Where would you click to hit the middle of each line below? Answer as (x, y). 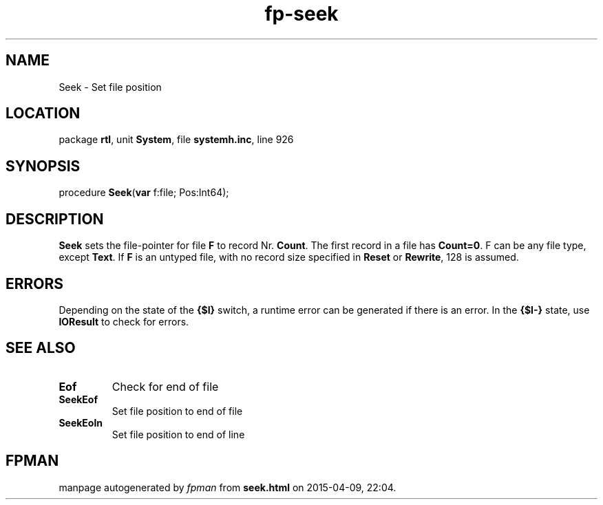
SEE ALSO (41, 348)
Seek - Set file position (110, 87)
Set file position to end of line (178, 434)
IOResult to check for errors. (124, 321)
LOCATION (43, 114)
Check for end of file (165, 386)
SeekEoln (81, 422)
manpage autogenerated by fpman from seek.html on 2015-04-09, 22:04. (228, 487)
